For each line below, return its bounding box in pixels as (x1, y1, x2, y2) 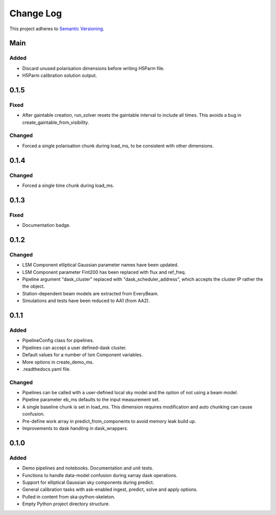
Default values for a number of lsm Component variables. (22, 352, 143, 358)
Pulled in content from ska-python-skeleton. (22, 493, 116, 500)
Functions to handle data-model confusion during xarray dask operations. (22, 472, 178, 478)
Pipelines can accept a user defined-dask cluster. (22, 345, 127, 351)
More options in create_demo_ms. (22, 359, 94, 365)
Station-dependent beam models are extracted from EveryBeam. (22, 290, 159, 296)
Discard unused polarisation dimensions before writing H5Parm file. (22, 65, 165, 71)
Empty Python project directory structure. (22, 501, 110, 507)
